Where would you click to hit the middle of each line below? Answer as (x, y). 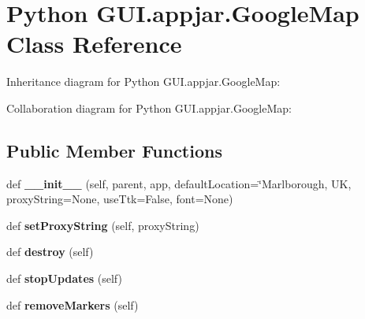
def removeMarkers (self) (73, 304)
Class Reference (94, 44)
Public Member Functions (114, 150)
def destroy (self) (50, 252)
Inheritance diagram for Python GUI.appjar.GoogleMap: (143, 82)
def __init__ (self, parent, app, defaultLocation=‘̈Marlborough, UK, (179, 183)
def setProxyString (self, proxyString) (103, 225)
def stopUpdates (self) (64, 278)
